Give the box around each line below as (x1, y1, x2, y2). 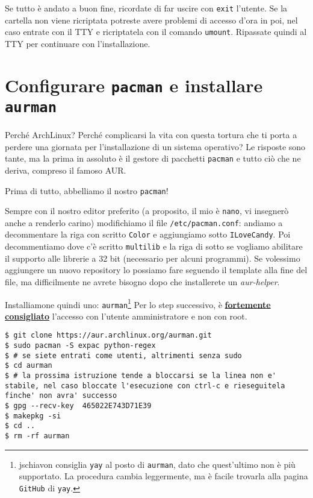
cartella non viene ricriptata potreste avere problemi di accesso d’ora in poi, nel (5, 13, 298, 26)
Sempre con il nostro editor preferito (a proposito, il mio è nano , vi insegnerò (5, 204, 289, 217)
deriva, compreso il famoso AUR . (5, 163, 126, 176)
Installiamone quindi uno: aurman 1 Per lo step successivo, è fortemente (5, 296, 271, 310)
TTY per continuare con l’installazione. (5, 37, 150, 49)
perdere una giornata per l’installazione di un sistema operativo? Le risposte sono (5, 140, 306, 153)
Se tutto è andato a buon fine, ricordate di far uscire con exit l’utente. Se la (5, 2, 288, 14)
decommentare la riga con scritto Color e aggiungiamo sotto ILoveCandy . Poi (5, 228, 291, 241)
